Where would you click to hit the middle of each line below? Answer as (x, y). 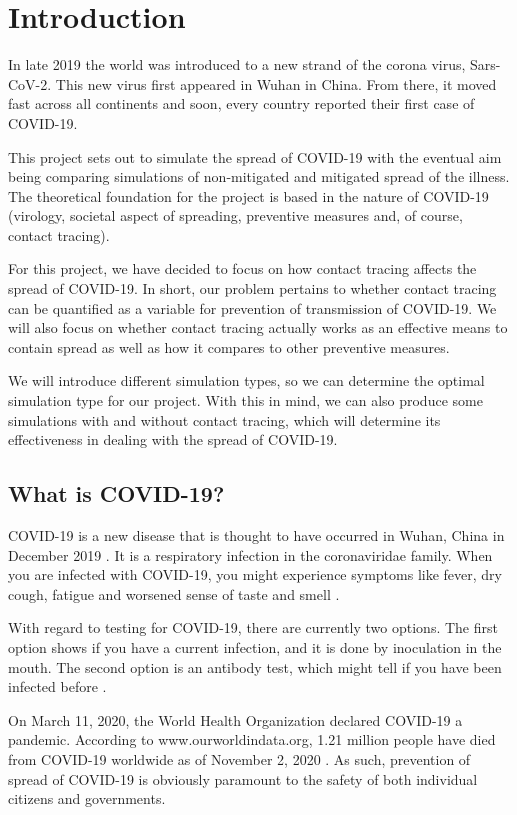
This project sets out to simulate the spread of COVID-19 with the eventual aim (255, 156)
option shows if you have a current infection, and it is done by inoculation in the (255, 646)
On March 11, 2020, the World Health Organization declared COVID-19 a (235, 719)
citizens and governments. (87, 798)
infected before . (57, 686)
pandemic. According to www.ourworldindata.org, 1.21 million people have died (252, 739)
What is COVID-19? (116, 493)
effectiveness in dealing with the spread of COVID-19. (173, 439)
